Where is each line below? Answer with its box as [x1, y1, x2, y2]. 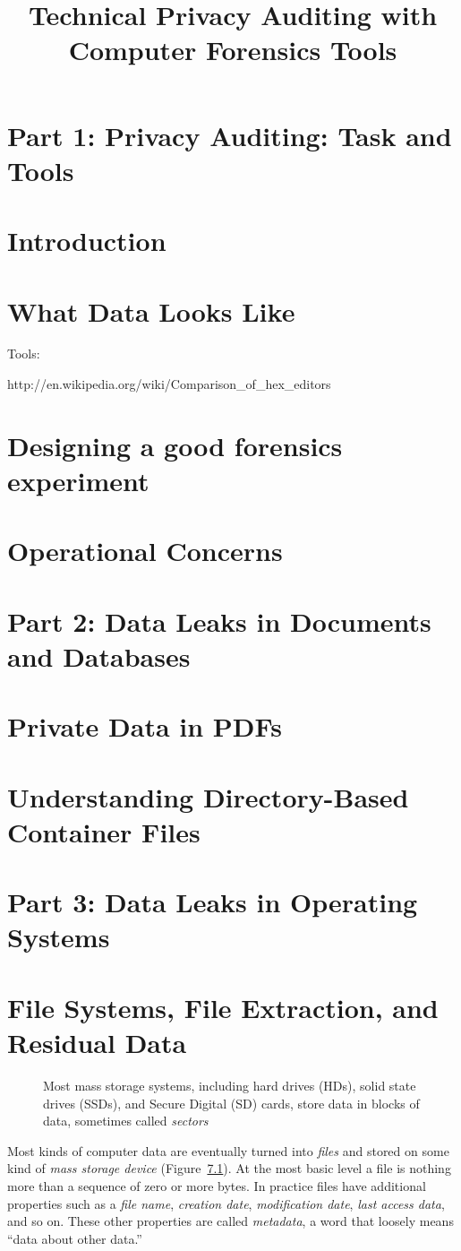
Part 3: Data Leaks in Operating [7, 884, 418, 920]
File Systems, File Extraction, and [7, 988, 439, 1025]
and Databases [7, 637, 191, 674]
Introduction [7, 222, 166, 259]
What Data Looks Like [7, 292, 295, 329]
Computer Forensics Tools [68, 31, 397, 68]
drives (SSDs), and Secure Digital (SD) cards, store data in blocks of [43, 1093, 420, 1112]
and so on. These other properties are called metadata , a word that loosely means [7, 1212, 454, 1230]
